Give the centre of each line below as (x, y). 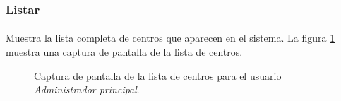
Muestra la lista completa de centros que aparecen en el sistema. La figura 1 (170, 38)
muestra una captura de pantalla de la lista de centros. (124, 52)
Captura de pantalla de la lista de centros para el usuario (158, 75)
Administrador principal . (87, 89)
